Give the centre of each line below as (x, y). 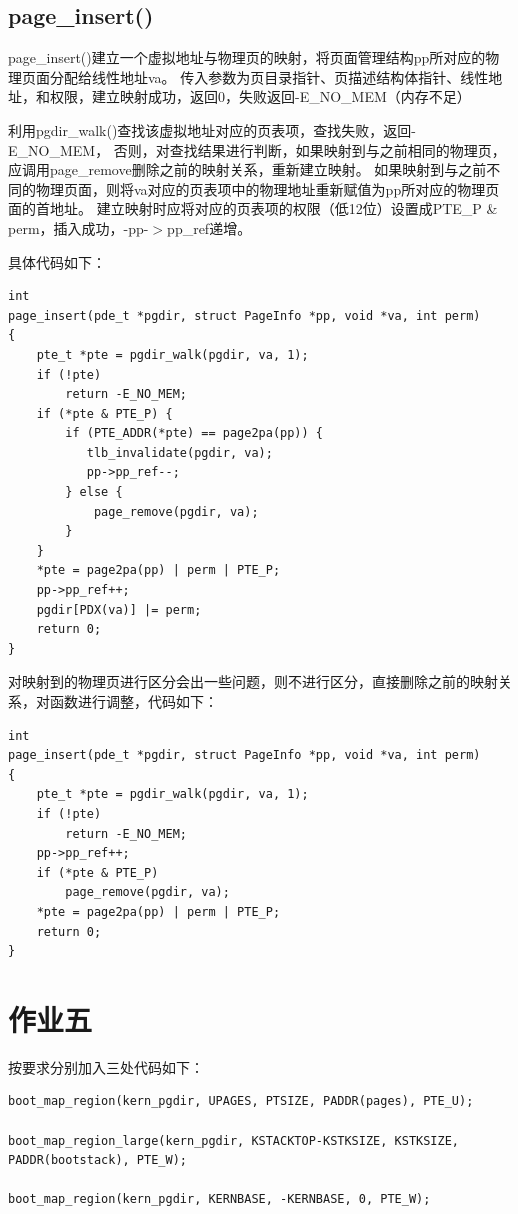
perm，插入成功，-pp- (78, 227)
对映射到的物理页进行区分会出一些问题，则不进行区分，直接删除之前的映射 (253, 681)
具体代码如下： (57, 261)
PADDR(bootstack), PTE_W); (97, 1160)
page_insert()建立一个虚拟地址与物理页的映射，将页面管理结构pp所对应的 (247, 57)
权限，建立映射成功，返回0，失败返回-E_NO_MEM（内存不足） (260, 96)
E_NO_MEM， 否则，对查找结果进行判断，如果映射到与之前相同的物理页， (257, 149)
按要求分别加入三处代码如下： (106, 1066)
